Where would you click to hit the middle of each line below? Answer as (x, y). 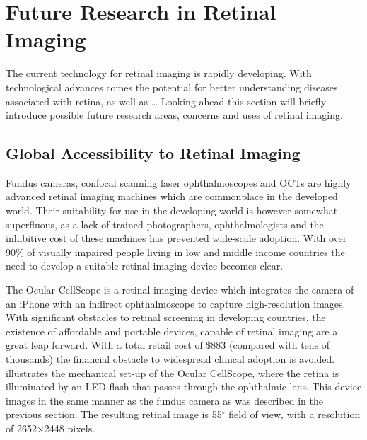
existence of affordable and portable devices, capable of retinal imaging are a (172, 331)
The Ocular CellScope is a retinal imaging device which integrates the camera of (180, 290)
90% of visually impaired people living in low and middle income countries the (175, 251)
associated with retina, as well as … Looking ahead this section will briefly (166, 101)
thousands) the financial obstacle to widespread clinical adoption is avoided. (170, 359)
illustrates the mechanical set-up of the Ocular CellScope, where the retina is (173, 372)
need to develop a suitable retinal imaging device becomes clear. (145, 266)
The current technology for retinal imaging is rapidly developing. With (159, 73)
